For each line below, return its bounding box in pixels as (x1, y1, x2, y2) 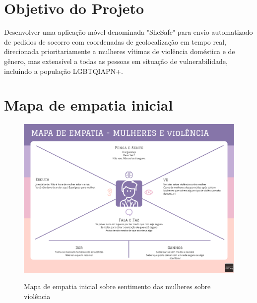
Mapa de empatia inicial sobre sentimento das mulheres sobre (24, 281, 211, 292)
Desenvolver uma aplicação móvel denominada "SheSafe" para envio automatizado (4, 27, 253, 37)
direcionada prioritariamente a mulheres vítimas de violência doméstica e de (4, 46, 235, 57)
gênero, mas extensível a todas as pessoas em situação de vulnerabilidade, (4, 56, 228, 66)
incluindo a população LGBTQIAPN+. (4, 65, 123, 76)
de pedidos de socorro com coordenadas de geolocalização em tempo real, (4, 36, 226, 47)
